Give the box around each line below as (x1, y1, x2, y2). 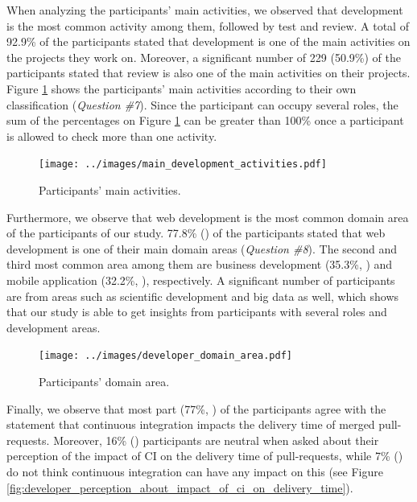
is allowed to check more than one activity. (6, 127, 217, 144)
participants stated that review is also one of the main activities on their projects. (6, 64, 411, 81)
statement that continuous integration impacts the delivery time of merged (6, 416, 375, 433)
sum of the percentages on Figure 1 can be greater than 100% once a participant (6, 112, 404, 129)
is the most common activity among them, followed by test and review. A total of (6, 17, 409, 34)
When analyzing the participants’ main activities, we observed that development (6, 2, 403, 18)
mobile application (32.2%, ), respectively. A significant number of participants (6, 271, 395, 288)
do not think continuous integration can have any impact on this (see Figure (6, 463, 383, 479)
